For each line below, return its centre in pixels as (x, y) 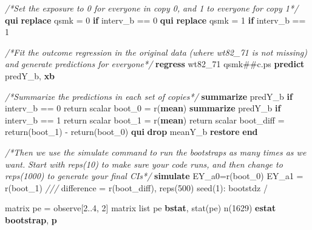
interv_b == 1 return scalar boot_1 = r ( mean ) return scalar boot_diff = (145, 120)
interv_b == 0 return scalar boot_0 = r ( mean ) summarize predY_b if (143, 108)
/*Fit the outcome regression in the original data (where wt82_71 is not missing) (156, 52)
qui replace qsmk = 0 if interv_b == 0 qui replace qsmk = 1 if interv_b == (155, 20)
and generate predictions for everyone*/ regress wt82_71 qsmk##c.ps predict (155, 64)
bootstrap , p (31, 219)
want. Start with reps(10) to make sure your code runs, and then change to (144, 164)
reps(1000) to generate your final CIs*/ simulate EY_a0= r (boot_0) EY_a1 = (154, 176)
